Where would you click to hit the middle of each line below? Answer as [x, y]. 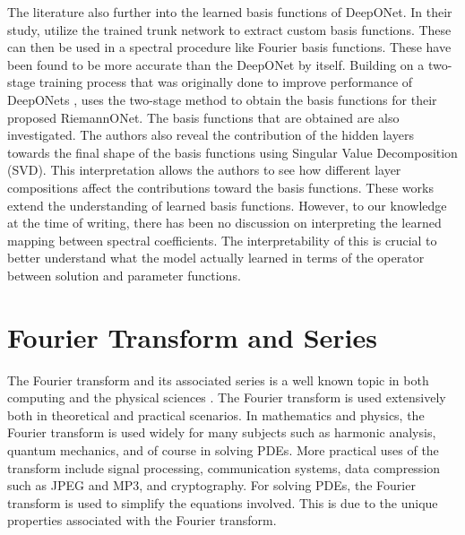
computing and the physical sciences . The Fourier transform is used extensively [227, 397]
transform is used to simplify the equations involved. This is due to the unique [223, 502]
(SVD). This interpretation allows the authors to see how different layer [204, 170]
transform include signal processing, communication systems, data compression [224, 467]
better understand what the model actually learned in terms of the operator [216, 258]
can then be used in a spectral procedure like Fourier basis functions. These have [229, 47]
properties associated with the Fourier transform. [142, 520]
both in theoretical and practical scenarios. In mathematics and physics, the [216, 414]
